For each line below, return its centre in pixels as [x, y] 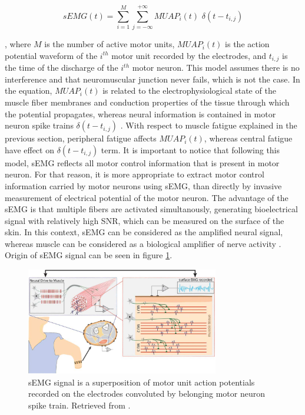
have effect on [29, 149]
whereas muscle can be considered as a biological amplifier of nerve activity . [143, 243]
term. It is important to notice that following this [190, 149]
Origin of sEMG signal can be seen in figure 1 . [89, 255]
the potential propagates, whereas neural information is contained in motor [140, 113]
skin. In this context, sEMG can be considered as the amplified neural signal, [144, 232]
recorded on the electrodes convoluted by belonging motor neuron [147, 393]
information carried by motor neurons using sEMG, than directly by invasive [143, 185]
